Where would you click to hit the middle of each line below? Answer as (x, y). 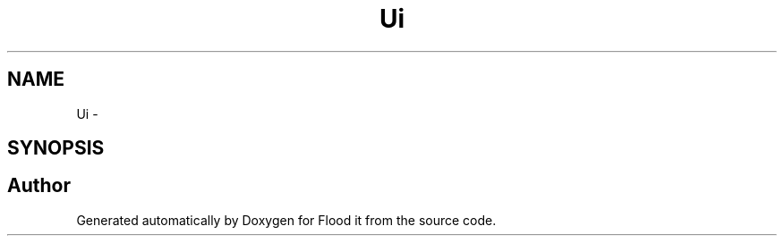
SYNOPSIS (56, 148)
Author (39, 186)
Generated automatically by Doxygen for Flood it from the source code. (286, 220)
